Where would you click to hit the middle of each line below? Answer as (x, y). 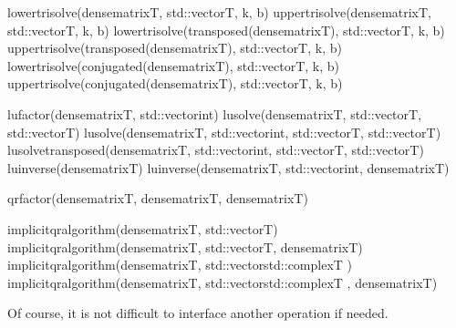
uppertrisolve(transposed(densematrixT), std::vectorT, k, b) (175, 48)
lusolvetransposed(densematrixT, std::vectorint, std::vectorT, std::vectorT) (216, 150)
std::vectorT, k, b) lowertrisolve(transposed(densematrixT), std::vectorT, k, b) (226, 30)
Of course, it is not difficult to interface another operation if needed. (198, 313)
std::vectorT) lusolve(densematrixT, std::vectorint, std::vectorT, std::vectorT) (224, 132)
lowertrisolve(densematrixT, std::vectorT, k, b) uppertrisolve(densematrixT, (220, 12)
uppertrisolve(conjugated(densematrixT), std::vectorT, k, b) (175, 83)
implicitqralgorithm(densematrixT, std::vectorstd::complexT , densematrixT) (223, 282)
